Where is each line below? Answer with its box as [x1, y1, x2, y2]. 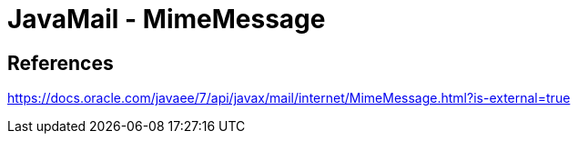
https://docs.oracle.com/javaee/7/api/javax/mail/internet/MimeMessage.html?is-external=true [7, 90, 571, 106]
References [7, 51, 114, 75]
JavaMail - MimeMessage [7, 4, 326, 35]
